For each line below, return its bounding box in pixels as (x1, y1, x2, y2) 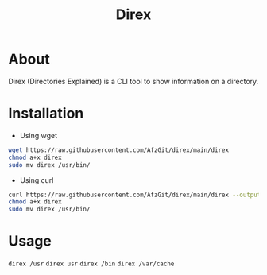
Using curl (19, 175, 54, 184)
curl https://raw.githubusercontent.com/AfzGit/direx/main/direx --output (8, 191, 261, 199)
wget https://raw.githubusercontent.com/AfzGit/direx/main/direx (8, 145, 229, 154)
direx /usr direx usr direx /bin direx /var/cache (8, 260, 175, 268)
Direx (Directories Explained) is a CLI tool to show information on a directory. (8, 76, 259, 86)
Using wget (19, 130, 58, 140)
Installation (8, 105, 84, 122)
